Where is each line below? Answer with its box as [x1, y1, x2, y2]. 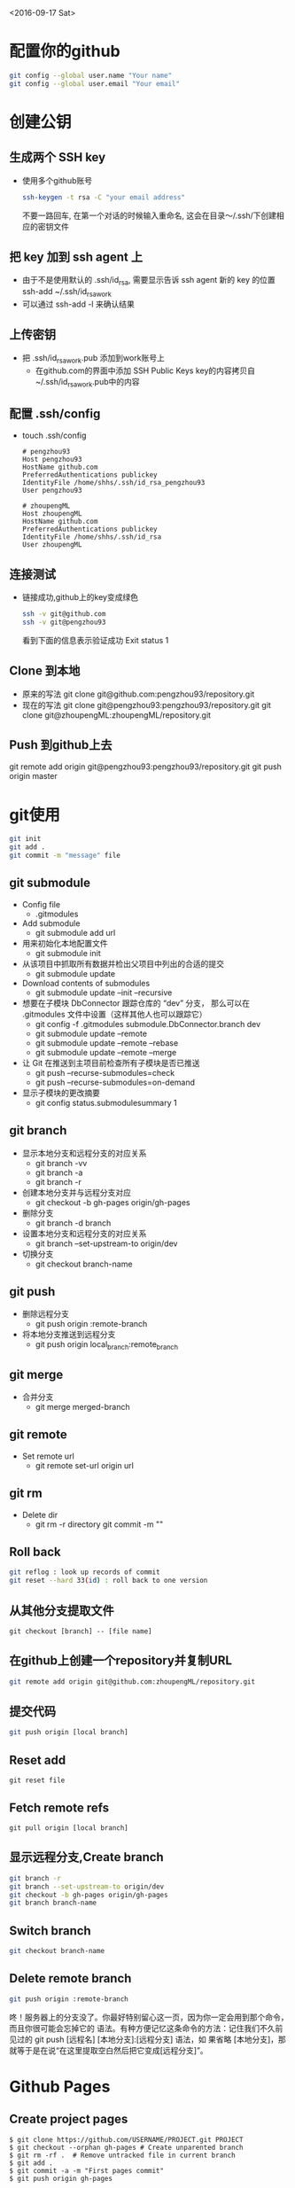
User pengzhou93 [21, 487, 82, 495]
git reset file [9, 1776, 66, 1785]
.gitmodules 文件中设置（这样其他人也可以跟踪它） [21, 1008, 207, 1019]
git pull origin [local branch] [9, 1823, 128, 1833]
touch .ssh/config [21, 430, 87, 441]
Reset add [9, 1752, 66, 1767]
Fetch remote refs [9, 1800, 109, 1815]
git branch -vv [35, 1157, 88, 1168]
